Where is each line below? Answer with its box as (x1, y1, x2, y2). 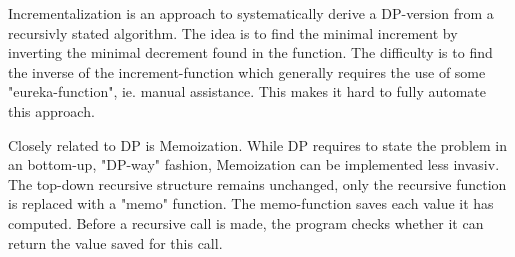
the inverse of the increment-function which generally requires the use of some (8, 61, 486, 82)
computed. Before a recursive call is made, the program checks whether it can (8, 212, 484, 233)
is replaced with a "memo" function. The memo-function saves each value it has (8, 193, 494, 214)
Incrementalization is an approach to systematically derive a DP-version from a (8, 3, 494, 23)
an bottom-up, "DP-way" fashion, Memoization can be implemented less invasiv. (8, 154, 500, 175)
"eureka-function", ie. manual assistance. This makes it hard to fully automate (8, 81, 486, 102)
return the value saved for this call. (8, 232, 223, 253)
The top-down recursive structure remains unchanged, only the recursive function (8, 173, 507, 194)
